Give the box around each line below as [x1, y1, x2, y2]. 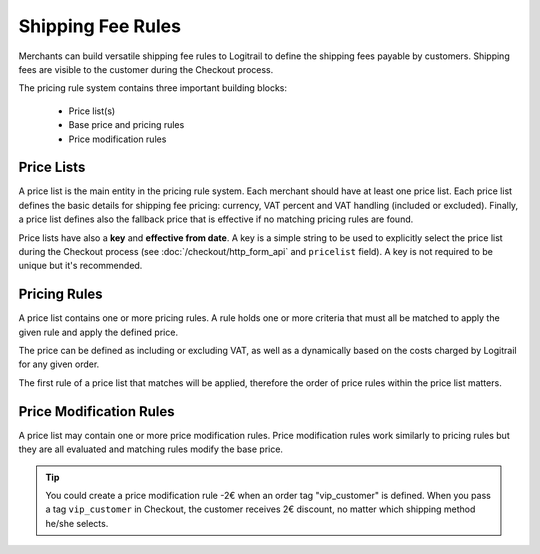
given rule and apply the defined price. [18, 326, 179, 338]
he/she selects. [45, 517, 109, 529]
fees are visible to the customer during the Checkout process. [18, 63, 274, 75]
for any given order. [18, 358, 100, 370]
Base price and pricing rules [68, 119, 185, 131]
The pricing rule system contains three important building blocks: [18, 82, 288, 94]
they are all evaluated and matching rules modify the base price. [18, 443, 284, 455]
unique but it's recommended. [18, 260, 143, 272]
